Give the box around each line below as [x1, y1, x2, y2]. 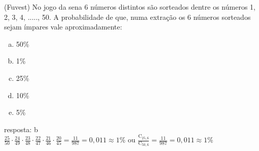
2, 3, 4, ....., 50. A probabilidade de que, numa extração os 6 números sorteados [4, 11, 251, 22]
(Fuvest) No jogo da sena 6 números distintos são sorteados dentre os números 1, [4, 2, 255, 12]
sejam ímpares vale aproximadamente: [4, 21, 122, 32]
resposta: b [4, 124, 38, 134]
